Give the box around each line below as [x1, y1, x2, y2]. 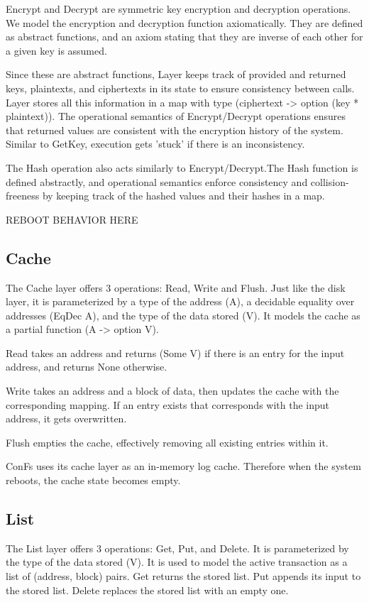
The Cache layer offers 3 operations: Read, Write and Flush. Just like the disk [6, 280, 346, 295]
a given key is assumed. [6, 43, 107, 58]
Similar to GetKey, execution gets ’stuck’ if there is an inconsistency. [6, 136, 305, 151]
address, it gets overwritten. [6, 411, 127, 426]
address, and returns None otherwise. [6, 359, 167, 374]
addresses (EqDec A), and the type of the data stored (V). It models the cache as [6, 307, 360, 322]
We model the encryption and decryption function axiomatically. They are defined [6, 15, 363, 30]
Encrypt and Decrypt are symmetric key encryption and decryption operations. [6, 1, 351, 16]
